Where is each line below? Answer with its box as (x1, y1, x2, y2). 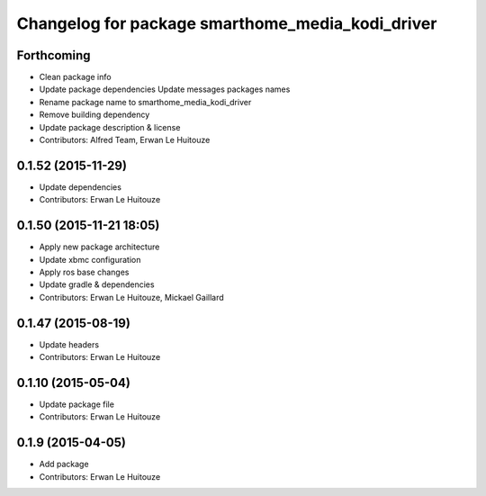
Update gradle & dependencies (39, 279, 155, 290)
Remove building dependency (39, 109, 150, 121)
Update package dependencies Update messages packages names (39, 84, 291, 95)
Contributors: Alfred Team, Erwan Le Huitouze (39, 135, 211, 146)
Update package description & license (39, 122, 181, 132)
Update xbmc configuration (39, 254, 141, 265)
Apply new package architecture (39, 241, 160, 252)
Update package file (39, 399, 114, 410)
